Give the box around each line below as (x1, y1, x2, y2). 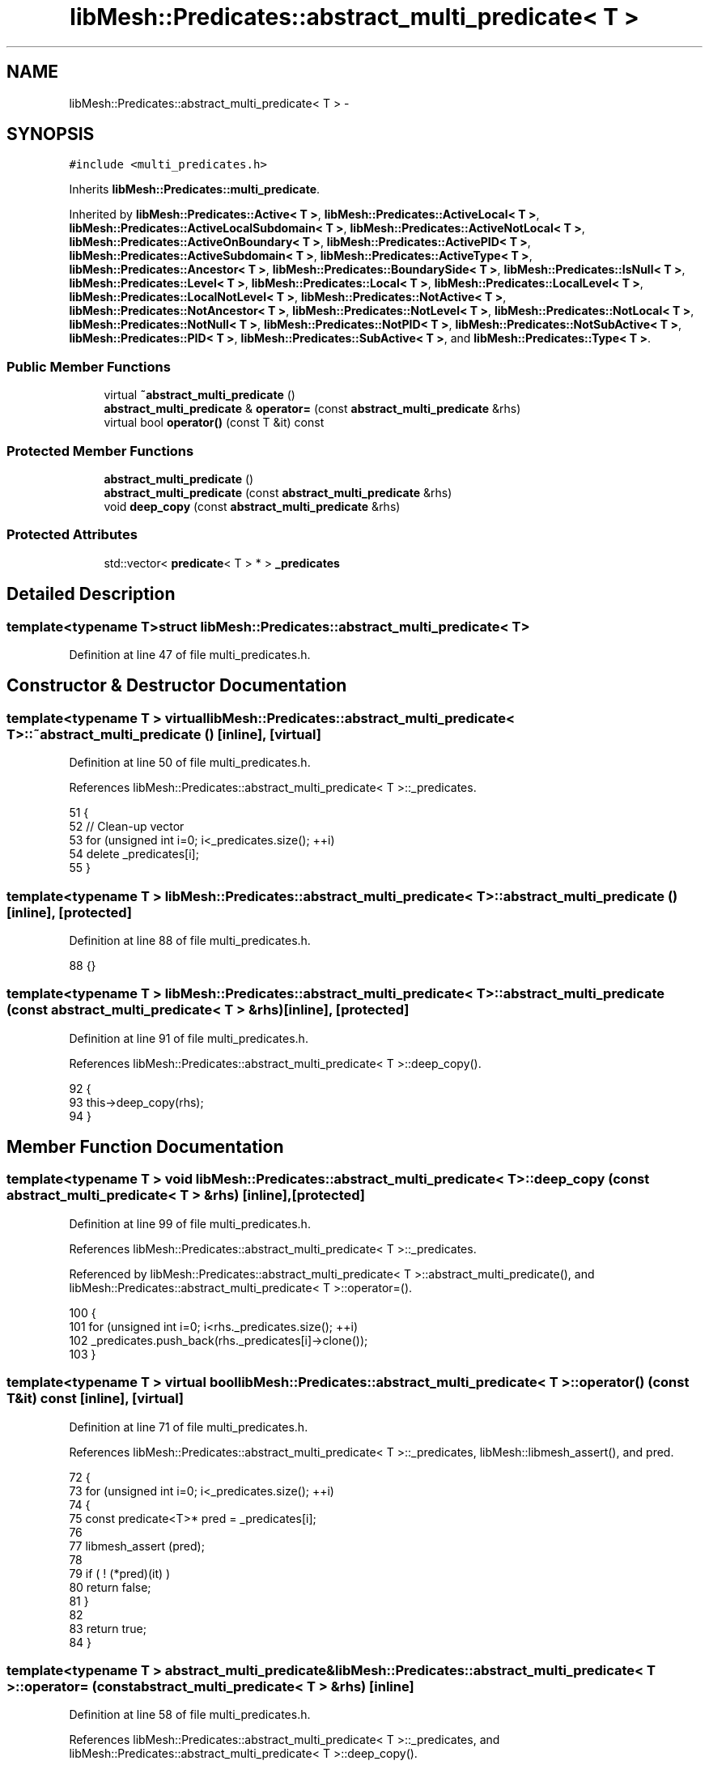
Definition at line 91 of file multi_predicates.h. (69, 1031, 308, 1045)
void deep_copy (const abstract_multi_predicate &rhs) (104, 499, 401, 513)
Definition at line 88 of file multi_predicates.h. (69, 933, 311, 947)
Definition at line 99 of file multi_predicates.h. (69, 1216, 311, 1231)
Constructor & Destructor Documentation (6, 675, 347, 696)
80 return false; (69, 1580, 151, 1594)
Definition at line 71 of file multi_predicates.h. (69, 1419, 308, 1434)
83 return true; (69, 1621, 146, 1635)
